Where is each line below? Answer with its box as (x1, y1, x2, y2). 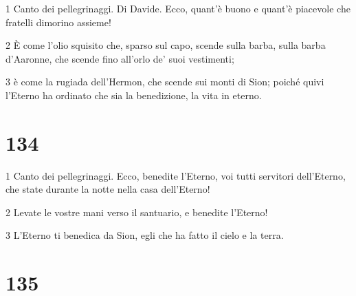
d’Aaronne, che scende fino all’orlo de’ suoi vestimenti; (5, 51, 234, 65)
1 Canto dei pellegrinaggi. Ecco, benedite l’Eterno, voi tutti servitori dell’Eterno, (5, 168, 346, 182)
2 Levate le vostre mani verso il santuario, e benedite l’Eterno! (5, 204, 268, 219)
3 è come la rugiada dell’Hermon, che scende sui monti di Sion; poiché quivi (5, 74, 324, 89)
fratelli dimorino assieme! (5, 14, 111, 29)
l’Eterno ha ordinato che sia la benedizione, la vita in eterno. (5, 87, 262, 102)
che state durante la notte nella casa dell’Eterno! (5, 182, 210, 196)
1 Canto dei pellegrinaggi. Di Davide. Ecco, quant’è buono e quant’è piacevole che (5, 1, 351, 15)
